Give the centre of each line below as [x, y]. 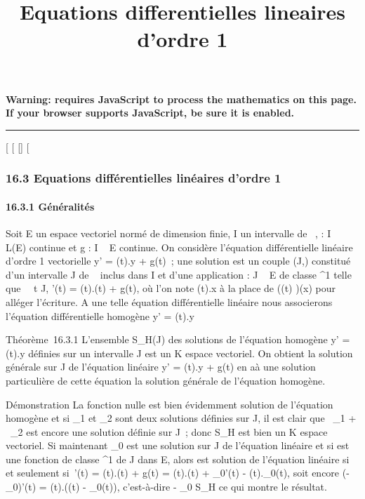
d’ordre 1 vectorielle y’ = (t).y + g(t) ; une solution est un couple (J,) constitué [178, 261]
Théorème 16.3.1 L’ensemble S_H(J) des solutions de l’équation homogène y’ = [178, 339]
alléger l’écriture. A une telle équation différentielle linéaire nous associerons [169, 301]
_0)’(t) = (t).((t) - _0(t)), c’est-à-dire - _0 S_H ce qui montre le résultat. [166, 487]
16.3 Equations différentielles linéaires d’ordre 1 [144, 178]
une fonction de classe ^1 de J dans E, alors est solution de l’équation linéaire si [178, 459]
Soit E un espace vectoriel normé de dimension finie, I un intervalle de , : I [168, 233]
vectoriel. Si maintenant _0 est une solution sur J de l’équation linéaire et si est [178, 445]
